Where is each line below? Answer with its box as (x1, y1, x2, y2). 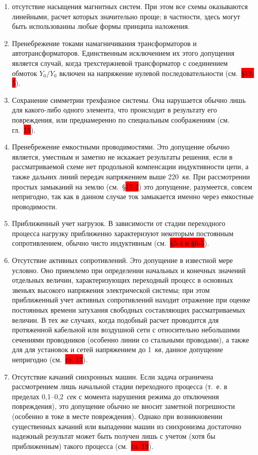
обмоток (12, 67, 37, 78)
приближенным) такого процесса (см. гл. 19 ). (12, 440, 154, 451)
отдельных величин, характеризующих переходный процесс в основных (12, 275, 233, 285)
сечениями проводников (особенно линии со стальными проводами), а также (12, 334, 249, 345)
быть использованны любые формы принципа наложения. (12, 21, 190, 31)
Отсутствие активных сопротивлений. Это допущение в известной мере (12, 255, 233, 266)
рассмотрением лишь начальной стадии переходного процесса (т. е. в (12, 381, 227, 392)
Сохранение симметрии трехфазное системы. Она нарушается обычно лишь (12, 94, 246, 105)
